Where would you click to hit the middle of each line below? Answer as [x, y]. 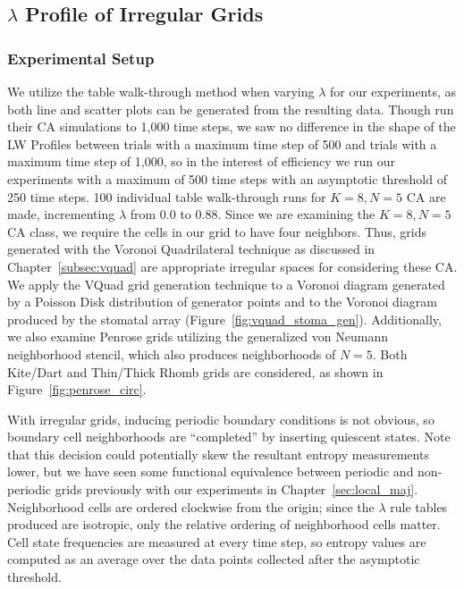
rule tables [419, 506]
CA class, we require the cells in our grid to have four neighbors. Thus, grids [217, 231]
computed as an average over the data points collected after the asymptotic [214, 559]
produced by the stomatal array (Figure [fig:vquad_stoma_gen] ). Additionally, [224, 319]
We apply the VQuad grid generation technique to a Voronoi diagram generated [226, 284]
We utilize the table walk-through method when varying [161, 91]
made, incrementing [61, 214]
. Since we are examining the [296, 214]
